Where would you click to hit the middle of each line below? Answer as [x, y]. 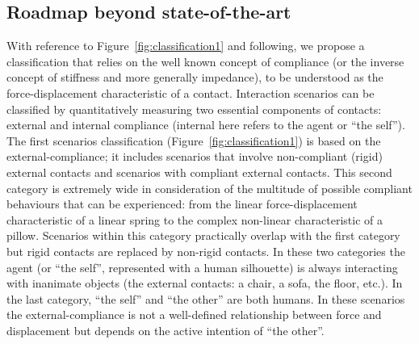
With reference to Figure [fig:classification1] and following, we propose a [186, 46]
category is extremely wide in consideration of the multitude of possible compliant [209, 188]
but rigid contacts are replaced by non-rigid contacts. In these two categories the [206, 251]
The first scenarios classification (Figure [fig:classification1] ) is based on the [194, 140]
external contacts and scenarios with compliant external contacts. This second [199, 172]
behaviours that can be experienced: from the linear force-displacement [182, 204]
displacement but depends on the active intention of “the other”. [166, 330]
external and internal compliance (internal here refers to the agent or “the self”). [206, 125]
